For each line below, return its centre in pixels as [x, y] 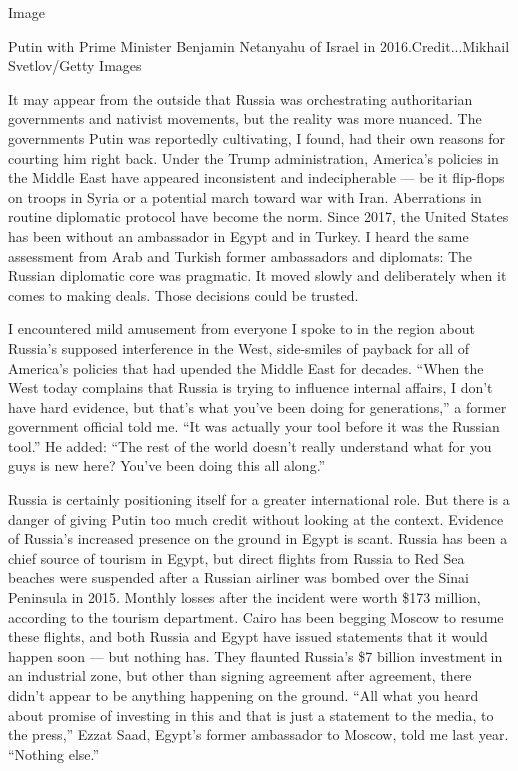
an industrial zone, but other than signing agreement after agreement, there [240, 675]
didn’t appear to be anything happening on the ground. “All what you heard [243, 695]
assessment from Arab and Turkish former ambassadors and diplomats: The [240, 255]
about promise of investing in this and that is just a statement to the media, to [251, 714]
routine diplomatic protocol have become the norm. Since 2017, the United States [258, 216]
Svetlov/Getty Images [75, 65]
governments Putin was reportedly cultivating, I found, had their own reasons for [256, 137]
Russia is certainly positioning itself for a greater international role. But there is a [259, 499]
